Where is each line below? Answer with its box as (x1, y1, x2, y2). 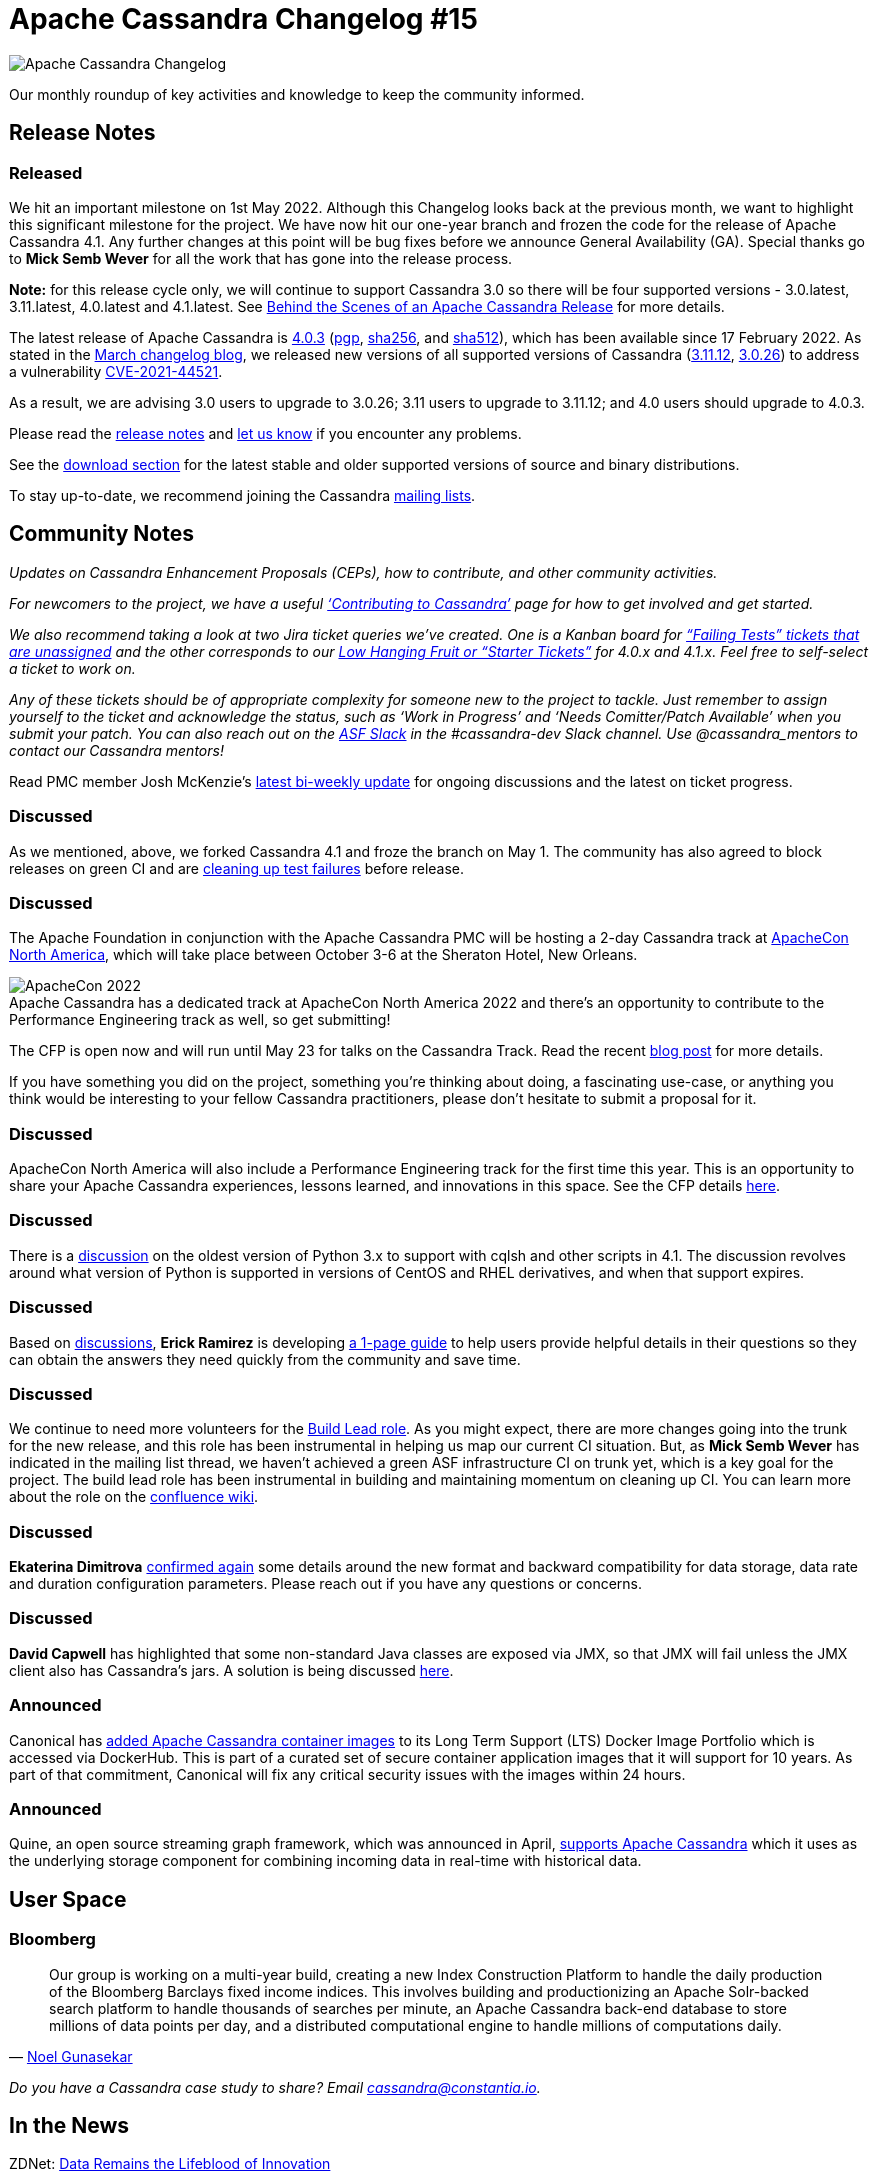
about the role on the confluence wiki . (9, 1488, 259, 1506)
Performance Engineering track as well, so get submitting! (9, 1011, 391, 1029)
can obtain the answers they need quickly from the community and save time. (9, 1350, 521, 1368)
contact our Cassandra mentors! (9, 741, 224, 759)
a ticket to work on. (9, 659, 136, 677)
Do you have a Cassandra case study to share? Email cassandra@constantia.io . (9, 2078, 541, 2096)
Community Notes (9, 521, 194, 547)
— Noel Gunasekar (9, 2047, 133, 2065)
